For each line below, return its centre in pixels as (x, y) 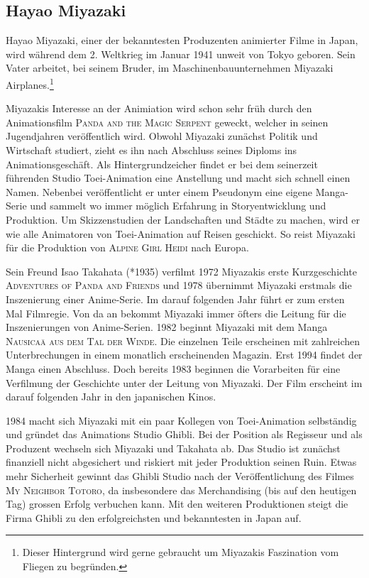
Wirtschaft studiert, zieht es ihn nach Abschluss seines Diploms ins (152, 150)
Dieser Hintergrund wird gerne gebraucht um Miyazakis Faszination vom (181, 552)
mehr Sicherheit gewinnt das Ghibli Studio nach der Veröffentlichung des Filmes (180, 476)
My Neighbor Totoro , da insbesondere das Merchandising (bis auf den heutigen (181, 490)
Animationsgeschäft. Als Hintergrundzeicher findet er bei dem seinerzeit (162, 164)
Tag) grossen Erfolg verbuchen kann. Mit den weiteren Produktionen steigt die (177, 504)
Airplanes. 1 (30, 83)
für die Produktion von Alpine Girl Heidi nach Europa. (127, 247)
